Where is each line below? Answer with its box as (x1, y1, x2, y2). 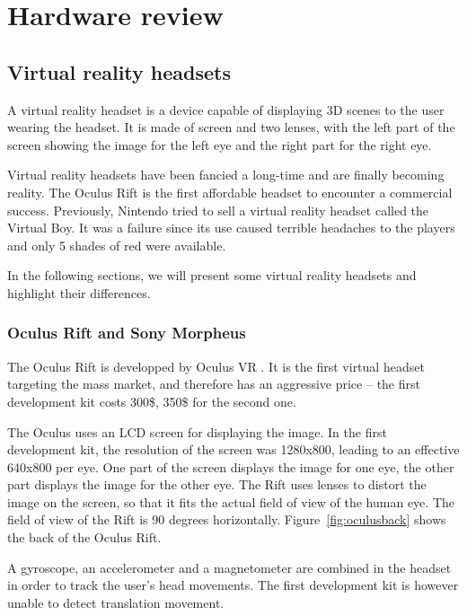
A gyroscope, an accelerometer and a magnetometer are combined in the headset (7, 558, 452, 576)
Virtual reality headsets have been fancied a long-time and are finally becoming (7, 165, 445, 184)
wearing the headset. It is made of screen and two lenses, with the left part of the (7, 118, 455, 136)
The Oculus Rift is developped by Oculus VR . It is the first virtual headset (7, 356, 425, 375)
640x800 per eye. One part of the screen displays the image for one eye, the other (7, 457, 454, 476)
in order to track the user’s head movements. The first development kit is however (7, 575, 459, 594)
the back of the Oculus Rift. (7, 528, 162, 547)
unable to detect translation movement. (7, 593, 225, 611)
